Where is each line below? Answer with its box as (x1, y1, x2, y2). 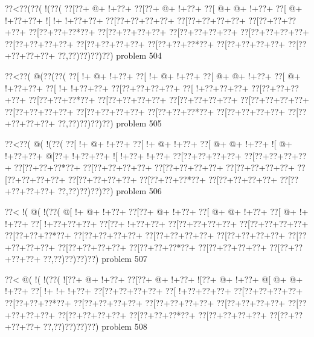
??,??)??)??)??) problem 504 (57, 49, 162, 62)
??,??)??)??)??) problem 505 (57, 117, 162, 129)
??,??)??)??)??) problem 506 (57, 185, 162, 197)
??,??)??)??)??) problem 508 (43, 320, 147, 333)
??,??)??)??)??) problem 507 (43, 252, 147, 265)
